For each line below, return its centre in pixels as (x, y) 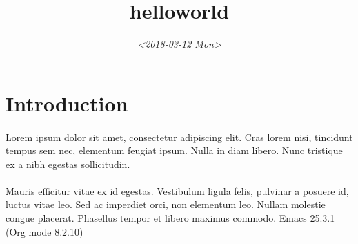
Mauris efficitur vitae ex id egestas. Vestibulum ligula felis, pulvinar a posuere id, (177, 190)
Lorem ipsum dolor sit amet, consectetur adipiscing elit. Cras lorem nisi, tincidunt (179, 137)
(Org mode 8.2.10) (44, 231)
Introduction (67, 103)
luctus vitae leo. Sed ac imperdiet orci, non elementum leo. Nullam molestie (166, 204)
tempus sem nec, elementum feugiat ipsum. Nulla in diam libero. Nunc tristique (174, 150)
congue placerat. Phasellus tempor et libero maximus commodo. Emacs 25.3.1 (170, 218)
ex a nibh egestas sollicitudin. (68, 163)
